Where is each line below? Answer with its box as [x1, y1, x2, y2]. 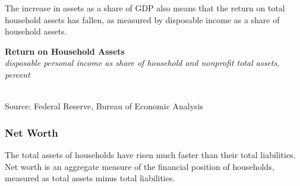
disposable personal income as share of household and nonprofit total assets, [5, 56, 280, 69]
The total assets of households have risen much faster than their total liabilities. [5, 148, 296, 160]
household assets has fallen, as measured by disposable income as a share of [5, 13, 280, 26]
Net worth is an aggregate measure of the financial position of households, [5, 160, 274, 172]
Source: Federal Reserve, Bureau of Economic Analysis [5, 100, 204, 112]
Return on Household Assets [5, 45, 125, 57]
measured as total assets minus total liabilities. [5, 172, 175, 184]
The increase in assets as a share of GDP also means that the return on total [5, 2, 285, 14]
